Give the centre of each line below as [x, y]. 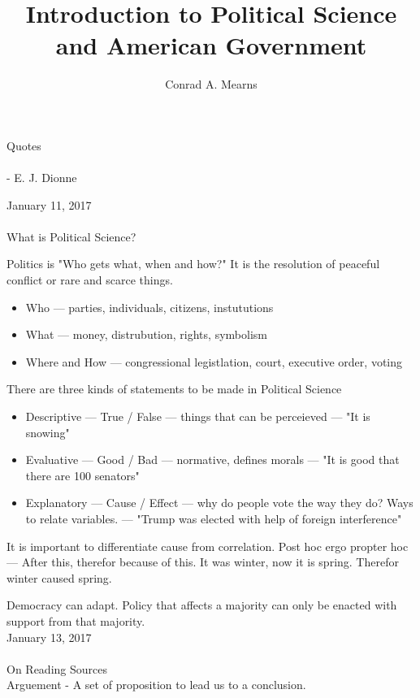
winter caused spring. [59, 577]
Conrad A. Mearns [211, 84]
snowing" [48, 432]
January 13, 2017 [49, 637]
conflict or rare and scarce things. [90, 280]
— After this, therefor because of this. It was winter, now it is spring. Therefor [203, 562]
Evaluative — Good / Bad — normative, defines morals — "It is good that [212, 460]
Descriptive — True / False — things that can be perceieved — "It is [198, 416]
